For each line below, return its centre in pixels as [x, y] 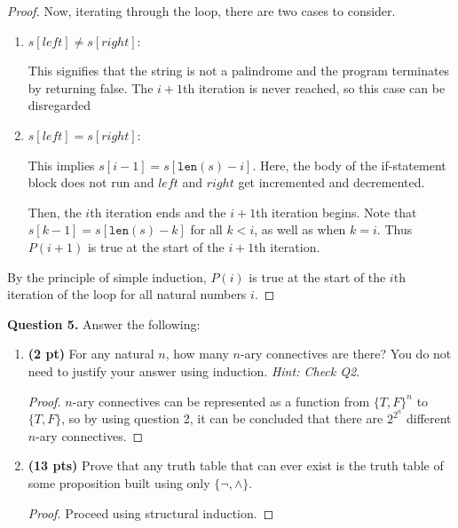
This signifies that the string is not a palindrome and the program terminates [239, 71]
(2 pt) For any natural [91, 354]
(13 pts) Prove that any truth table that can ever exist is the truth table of [236, 465]
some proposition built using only [119, 482]
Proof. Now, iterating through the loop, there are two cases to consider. [201, 11]
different [429, 418]
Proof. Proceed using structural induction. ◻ [151, 512]
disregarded [59, 105]
